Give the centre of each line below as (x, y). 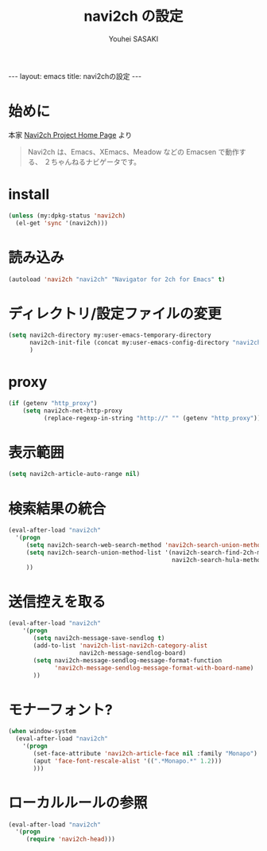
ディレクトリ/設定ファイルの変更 (115, 313)
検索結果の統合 (57, 508)
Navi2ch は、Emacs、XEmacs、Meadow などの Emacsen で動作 (133, 151)
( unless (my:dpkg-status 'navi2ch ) (67, 216)
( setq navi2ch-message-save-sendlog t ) (99, 638)
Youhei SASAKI (133, 39)
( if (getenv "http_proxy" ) (53, 403)
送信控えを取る (57, 601)
